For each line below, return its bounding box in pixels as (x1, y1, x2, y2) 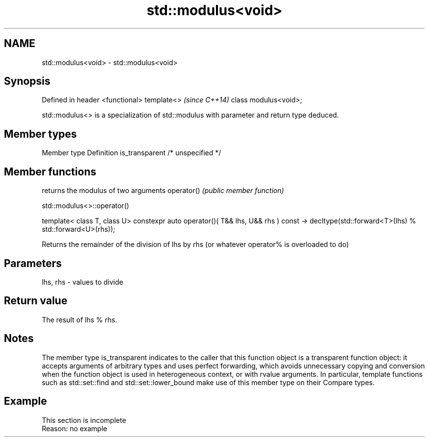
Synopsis (4, 75, 50, 88)
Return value (4, 294, 68, 307)
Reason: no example (42, 424, 107, 433)
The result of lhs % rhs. (42, 315, 118, 324)
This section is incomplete (42, 416, 126, 424)
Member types (4, 127, 77, 140)
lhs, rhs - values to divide (42, 277, 123, 286)
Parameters (4, 257, 62, 269)
